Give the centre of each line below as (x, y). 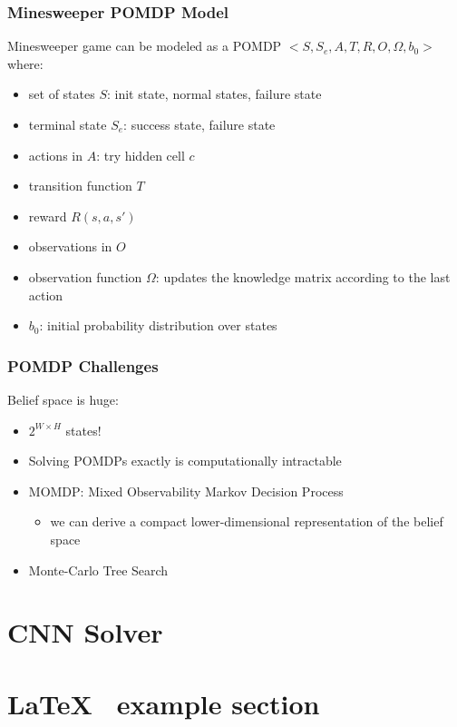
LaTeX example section (164, 703)
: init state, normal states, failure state (214, 94)
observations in (70, 246)
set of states (62, 94)
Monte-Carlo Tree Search (98, 570)
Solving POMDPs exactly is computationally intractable (185, 461)
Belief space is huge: (63, 399)
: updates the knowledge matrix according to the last (303, 276)
